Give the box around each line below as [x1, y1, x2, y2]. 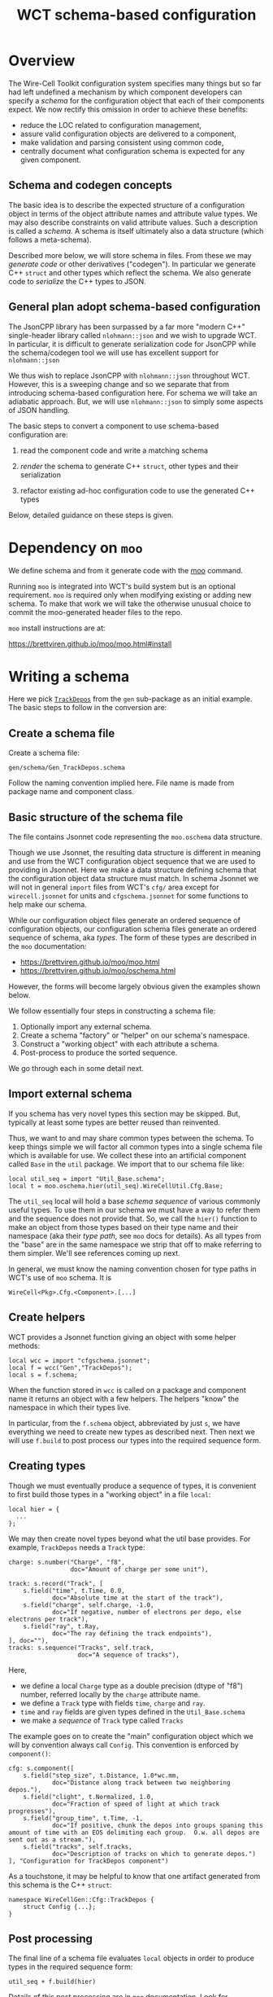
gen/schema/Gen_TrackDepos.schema [8, 764, 126, 772]
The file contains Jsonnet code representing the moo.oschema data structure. [8, 832, 262, 842]
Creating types [8, 1459, 86, 1473]
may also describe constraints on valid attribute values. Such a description [8, 217, 258, 227]
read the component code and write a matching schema [19, 445, 209, 455]
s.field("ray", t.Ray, [23, 1622, 100, 1631]
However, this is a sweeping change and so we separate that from [8, 379, 230, 388]
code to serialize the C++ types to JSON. [8, 276, 146, 286]
